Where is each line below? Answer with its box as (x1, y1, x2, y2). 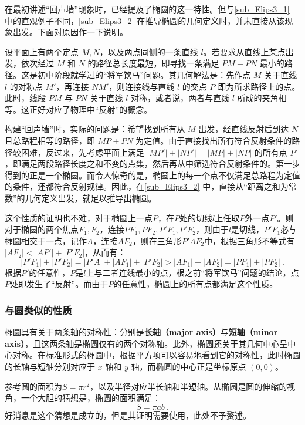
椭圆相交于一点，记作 (5, 234, 87, 247)
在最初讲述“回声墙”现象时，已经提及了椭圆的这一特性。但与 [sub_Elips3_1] (5, 3, 290, 15)
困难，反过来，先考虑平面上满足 (21, 146, 144, 158)
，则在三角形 (132, 234, 182, 247)
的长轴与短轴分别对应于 (5, 360, 95, 373)
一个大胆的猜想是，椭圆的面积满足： (21, 392, 161, 404)
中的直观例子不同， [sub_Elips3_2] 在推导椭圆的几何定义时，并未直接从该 (5, 14, 285, 26)
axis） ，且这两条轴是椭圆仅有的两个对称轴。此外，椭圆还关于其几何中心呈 (5, 337, 288, 349)
